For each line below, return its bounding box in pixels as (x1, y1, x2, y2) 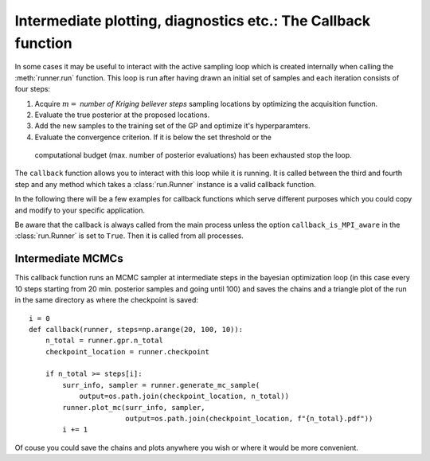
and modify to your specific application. (14, 205, 145, 215)
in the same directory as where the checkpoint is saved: (14, 295, 199, 305)
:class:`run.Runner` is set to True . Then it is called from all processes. (14, 231, 244, 240)
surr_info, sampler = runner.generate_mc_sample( (62, 381, 260, 389)
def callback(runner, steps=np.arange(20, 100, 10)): (29, 325, 243, 334)
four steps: (14, 84, 51, 94)
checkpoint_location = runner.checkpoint (45, 347, 210, 356)
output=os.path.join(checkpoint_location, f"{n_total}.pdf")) (124, 414, 373, 424)
